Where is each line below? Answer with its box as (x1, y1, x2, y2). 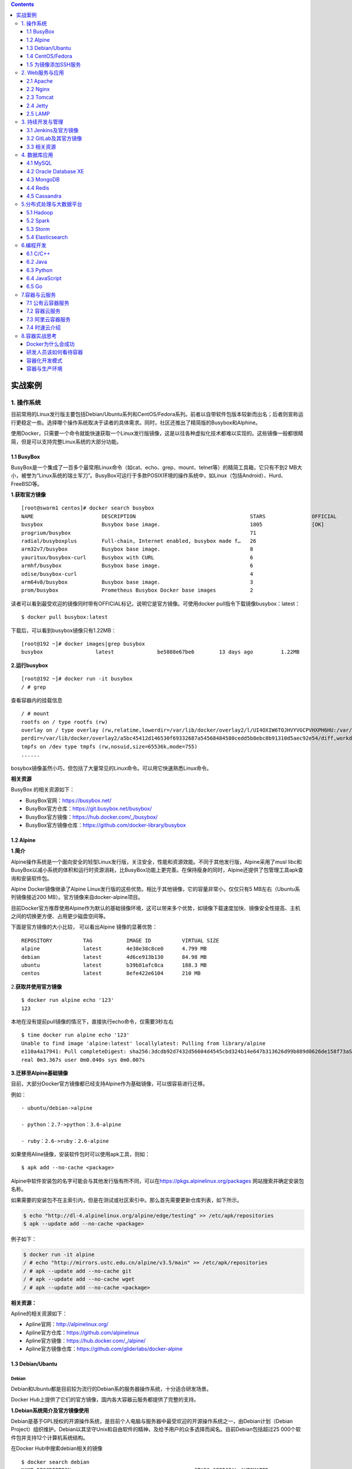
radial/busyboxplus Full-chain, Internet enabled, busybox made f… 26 (21, 538, 256, 545)
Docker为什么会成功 (26, 341, 75, 348)
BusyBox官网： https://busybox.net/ (25, 797, 111, 804)
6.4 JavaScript (26, 274, 62, 281)
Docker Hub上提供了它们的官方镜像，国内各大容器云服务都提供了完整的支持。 (11, 1396, 199, 1403)
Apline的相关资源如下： (11, 1310, 67, 1317)
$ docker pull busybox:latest (21, 614, 109, 621)
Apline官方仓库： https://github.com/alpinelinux (25, 1329, 140, 1336)
